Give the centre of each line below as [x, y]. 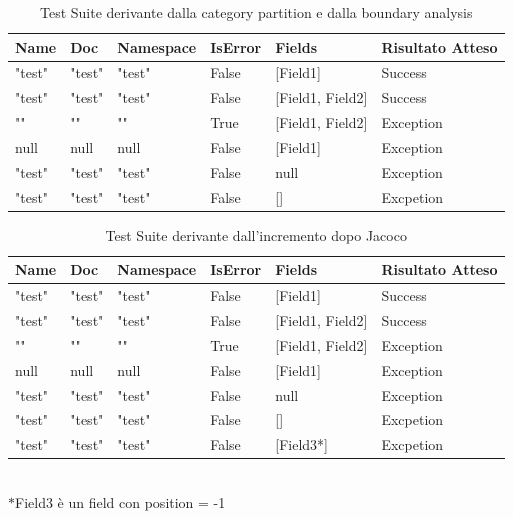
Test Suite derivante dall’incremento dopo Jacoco [256, 234]
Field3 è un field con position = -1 [120, 501]
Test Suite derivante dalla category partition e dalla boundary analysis [256, 12]
